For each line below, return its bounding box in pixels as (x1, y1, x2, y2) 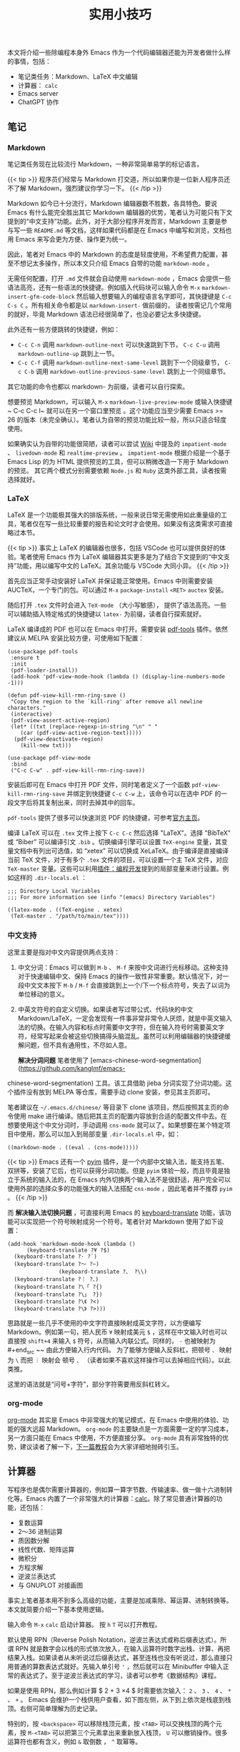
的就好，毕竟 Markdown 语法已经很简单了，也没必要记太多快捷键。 (7, 310, 205, 318)
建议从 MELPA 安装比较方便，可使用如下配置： (7, 634, 145, 643)
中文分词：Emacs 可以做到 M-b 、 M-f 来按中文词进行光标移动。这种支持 (17, 963, 229, 972)
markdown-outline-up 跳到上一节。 (17, 349, 119, 357)
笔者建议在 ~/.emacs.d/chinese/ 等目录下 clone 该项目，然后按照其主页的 (7, 1103, 223, 1112)
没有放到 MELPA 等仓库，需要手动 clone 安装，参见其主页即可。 (26, 1088, 214, 1097)
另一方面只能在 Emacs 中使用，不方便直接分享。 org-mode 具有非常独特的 (7, 1433, 223, 1442)
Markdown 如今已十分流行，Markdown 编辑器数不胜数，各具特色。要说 (7, 199, 218, 207)
